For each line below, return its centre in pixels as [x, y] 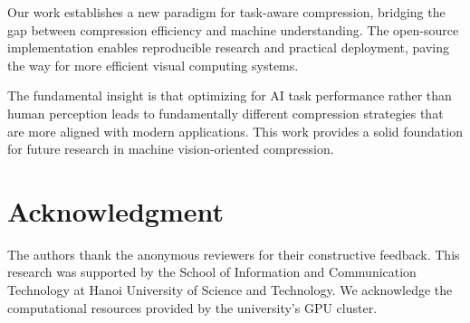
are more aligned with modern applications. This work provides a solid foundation [235, 131]
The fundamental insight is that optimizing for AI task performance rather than [230, 95]
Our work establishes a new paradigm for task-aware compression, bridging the [226, 12]
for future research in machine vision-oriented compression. [171, 149]
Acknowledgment [115, 210]
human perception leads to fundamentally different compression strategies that [225, 113]
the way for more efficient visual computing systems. [153, 65]
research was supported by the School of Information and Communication [212, 272]
